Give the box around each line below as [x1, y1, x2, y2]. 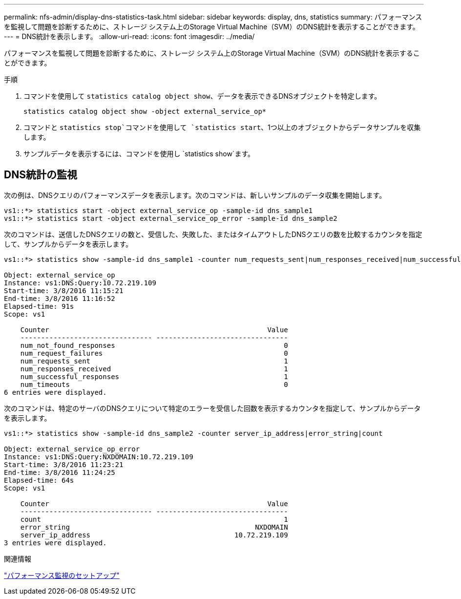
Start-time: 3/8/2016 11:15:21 [4, 286, 124, 295]
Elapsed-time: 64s [4, 476, 74, 484]
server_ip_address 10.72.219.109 [20, 531, 288, 539]
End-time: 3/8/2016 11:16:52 [4, 294, 115, 302]
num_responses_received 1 [20, 364, 288, 373]
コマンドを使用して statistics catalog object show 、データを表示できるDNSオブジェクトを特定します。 [23, 92, 381, 100]
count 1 [20, 515, 288, 523]
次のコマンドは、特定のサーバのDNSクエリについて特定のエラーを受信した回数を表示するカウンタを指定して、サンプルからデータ [4, 404, 421, 412]
